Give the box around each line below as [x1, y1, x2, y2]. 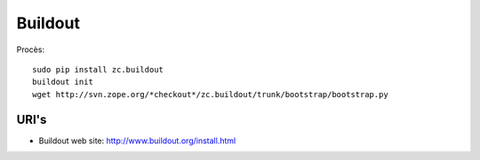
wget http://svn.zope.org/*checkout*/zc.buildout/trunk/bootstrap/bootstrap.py [32, 89, 388, 99]
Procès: [16, 44, 44, 55]
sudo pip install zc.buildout [32, 65, 164, 74]
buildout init [32, 77, 93, 88]
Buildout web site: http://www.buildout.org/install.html [38, 135, 236, 146]
